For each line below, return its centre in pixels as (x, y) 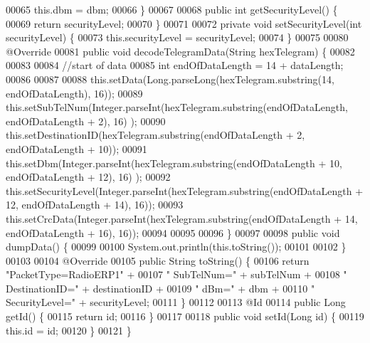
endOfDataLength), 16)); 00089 (74, 93)
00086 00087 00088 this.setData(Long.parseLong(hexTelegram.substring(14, (170, 79)
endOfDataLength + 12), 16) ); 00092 (88, 177)
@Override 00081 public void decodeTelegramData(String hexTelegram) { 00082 (180, 51)
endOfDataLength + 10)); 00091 (76, 148)
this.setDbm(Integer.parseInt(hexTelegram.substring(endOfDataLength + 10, (174, 163)
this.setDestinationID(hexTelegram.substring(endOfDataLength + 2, (155, 135)
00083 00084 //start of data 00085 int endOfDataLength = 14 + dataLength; (175, 65)
